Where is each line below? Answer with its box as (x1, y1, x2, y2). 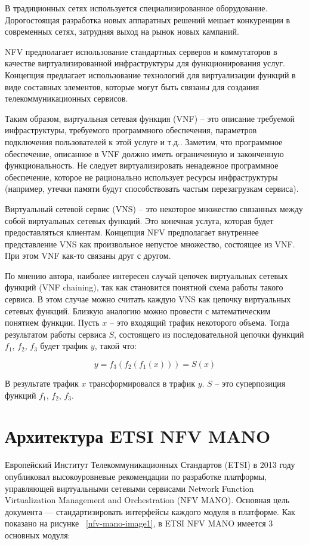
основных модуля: (5, 528, 70, 541)
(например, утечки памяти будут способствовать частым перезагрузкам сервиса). (5, 182, 299, 195)
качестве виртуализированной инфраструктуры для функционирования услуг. (5, 57, 285, 69)
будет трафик (40, 339, 88, 352)
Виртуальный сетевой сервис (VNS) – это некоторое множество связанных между (5, 202, 303, 215)
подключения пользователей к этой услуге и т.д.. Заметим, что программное (5, 135, 283, 148)
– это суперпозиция (215, 377, 286, 390)
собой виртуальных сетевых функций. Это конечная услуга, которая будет (5, 214, 274, 226)
